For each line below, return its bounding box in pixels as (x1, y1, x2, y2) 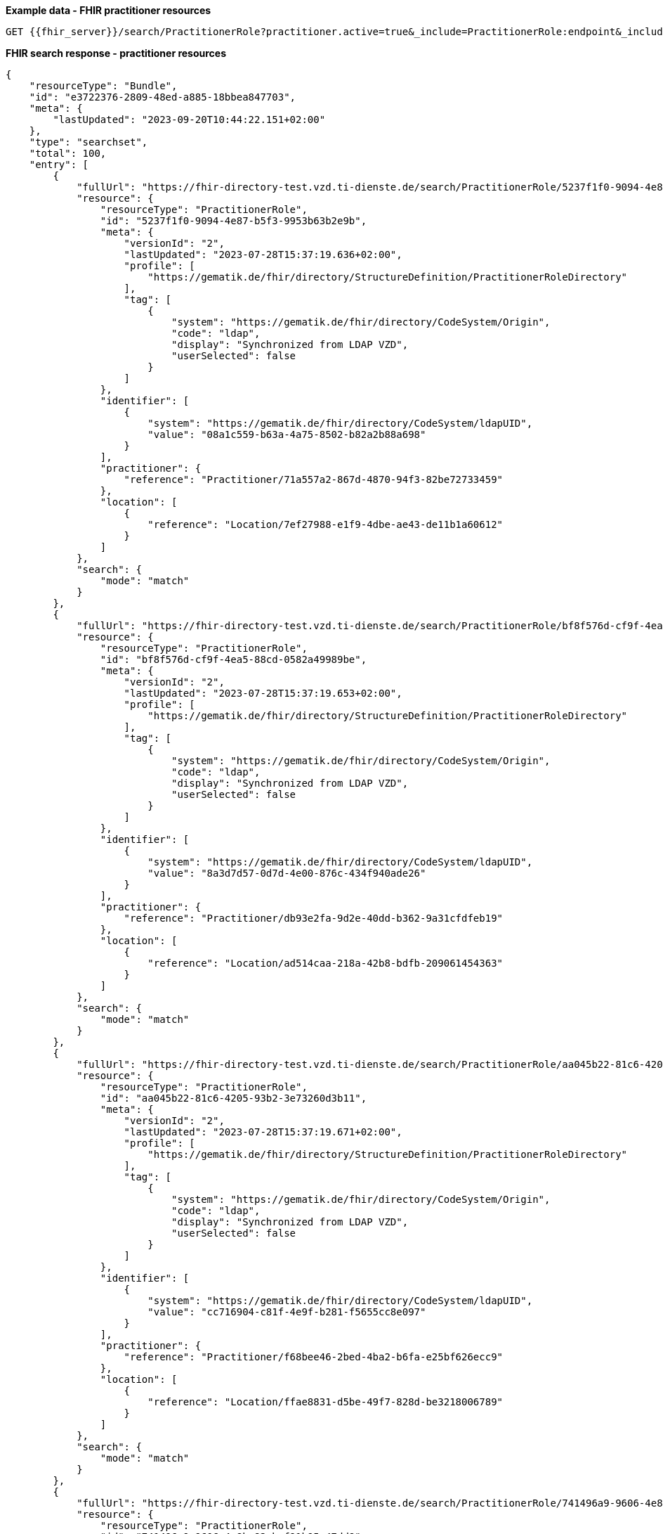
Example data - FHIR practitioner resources (6, 4, 211, 16)
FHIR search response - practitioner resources (6, 47, 227, 59)
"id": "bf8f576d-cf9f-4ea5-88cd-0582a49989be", (100, 654, 367, 665)
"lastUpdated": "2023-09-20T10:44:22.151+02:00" (53, 114, 326, 125)
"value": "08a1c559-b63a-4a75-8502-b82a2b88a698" (147, 429, 426, 440)
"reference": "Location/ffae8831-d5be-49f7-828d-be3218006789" (147, 1396, 504, 1407)
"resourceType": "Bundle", (29, 80, 178, 91)
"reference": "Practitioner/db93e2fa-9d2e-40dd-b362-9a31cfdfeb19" (124, 913, 504, 924)
